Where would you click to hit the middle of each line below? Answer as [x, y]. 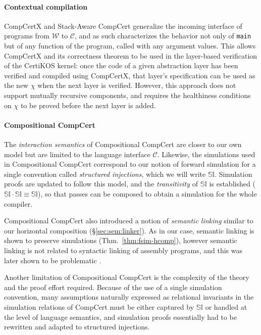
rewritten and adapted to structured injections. [77, 327]
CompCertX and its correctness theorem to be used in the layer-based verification [131, 55]
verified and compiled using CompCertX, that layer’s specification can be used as [130, 75]
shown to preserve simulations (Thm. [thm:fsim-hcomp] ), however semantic [121, 240]
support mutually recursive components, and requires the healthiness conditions [127, 95]
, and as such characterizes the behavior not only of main [163, 36]
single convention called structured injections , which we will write [105, 174]
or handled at [226, 306]
